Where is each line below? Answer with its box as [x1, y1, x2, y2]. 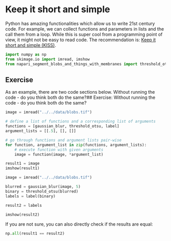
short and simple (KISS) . [5, 42, 56, 48]
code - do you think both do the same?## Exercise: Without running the [5, 94, 156, 100]
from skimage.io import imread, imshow [5, 57, 90, 62]
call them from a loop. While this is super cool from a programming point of [5, 31, 163, 37]
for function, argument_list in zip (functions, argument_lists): [5, 142, 147, 147]
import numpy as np [5, 52, 47, 57]
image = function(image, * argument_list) [14, 152, 103, 157]
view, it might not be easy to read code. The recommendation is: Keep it [5, 37, 156, 43]
